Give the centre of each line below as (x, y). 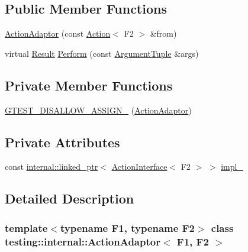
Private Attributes (62, 142)
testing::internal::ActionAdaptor (83, 241)
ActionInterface (139, 167)
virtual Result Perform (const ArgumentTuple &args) (102, 53)
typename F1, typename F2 (127, 227)
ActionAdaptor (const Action (58, 33)
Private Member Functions (89, 85)
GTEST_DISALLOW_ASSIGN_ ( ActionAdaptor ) (98, 110)
